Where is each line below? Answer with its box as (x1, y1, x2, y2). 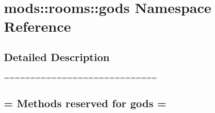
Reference (4, 16, 71, 36)
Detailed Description (4, 49, 110, 64)
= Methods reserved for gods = (4, 95, 167, 110)
